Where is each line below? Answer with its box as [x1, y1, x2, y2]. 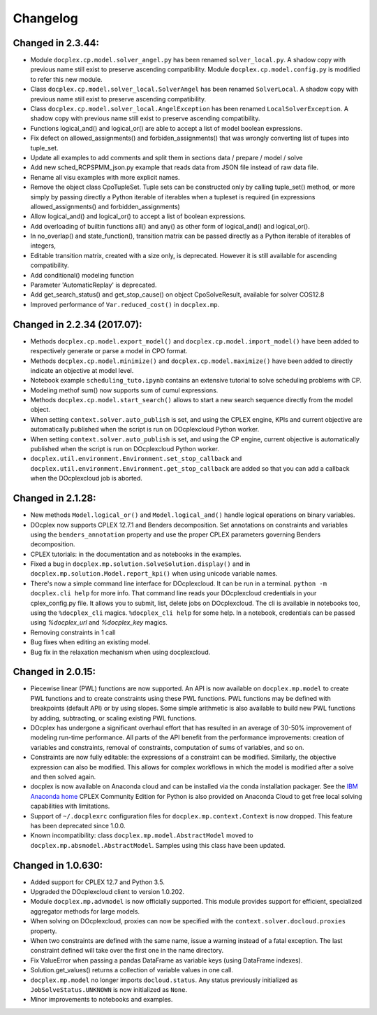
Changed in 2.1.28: [13, 492, 96, 504]
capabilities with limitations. [30, 802, 110, 811]
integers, [30, 241, 56, 250]
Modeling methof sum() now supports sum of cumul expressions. [30, 385, 219, 395]
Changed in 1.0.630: [13, 859, 103, 871]
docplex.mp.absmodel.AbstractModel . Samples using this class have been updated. [30, 841, 286, 849]
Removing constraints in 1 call [30, 628, 116, 637]
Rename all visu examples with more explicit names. [30, 173, 181, 181]
